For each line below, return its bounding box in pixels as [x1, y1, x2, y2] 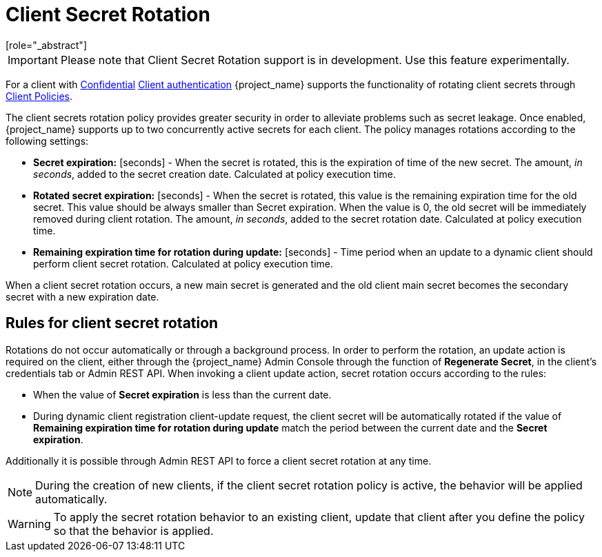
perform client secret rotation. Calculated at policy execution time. [33, 257, 334, 270]
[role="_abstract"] [6, 39, 88, 51]
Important [8, 52, 58, 67]
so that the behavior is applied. [53, 523, 214, 538]
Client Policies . [6, 90, 72, 102]
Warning [8, 516, 51, 531]
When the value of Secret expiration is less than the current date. [33, 388, 332, 401]
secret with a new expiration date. [6, 290, 159, 303]
